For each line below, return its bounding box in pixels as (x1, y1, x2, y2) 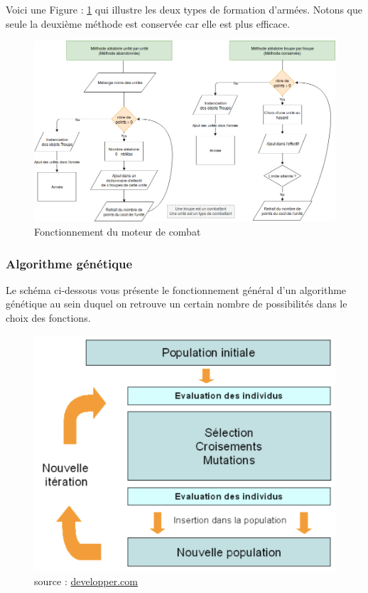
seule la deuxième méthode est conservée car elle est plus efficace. (6, 16, 291, 31)
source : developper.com (34, 573, 138, 588)
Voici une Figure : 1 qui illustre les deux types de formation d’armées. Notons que (6, 2, 363, 16)
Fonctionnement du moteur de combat (34, 224, 201, 239)
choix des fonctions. (6, 310, 91, 325)
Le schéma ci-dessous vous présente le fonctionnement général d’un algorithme (6, 282, 347, 297)
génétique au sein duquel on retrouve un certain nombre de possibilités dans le (6, 296, 347, 311)
